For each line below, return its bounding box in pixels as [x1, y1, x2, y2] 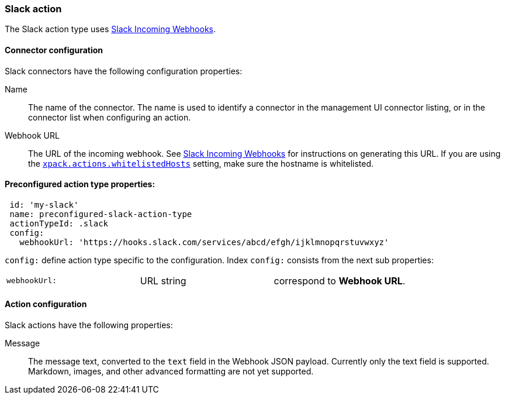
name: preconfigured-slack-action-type [9, 209, 192, 219]
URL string [140, 274, 186, 287]
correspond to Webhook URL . [274, 274, 406, 287]
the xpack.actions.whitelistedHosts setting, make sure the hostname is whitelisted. [28, 158, 374, 168]
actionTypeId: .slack [9, 218, 109, 228]
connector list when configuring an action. [28, 112, 191, 122]
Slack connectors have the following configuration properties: [5, 66, 243, 76]
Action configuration [5, 299, 87, 309]
